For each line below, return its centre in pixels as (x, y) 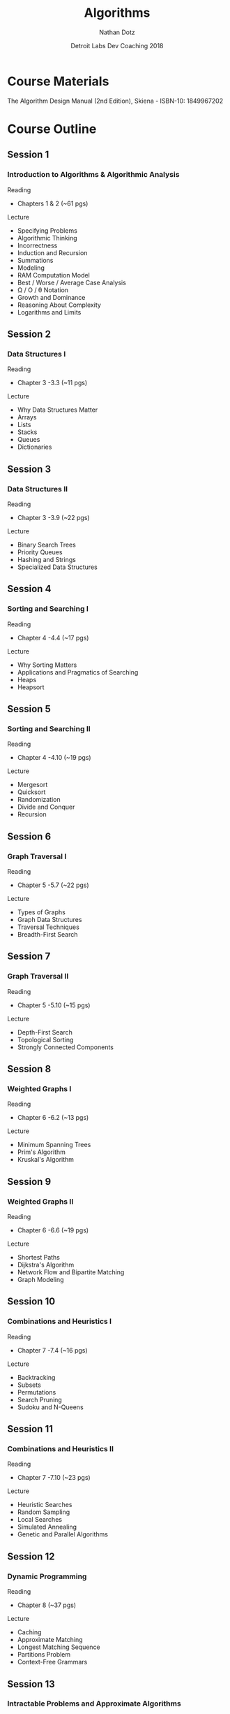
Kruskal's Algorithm (46, 1160)
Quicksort (31, 792)
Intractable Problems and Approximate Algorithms (94, 1704)
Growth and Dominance (51, 297)
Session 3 (29, 469)
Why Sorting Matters (47, 665)
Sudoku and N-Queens (50, 1407)
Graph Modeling (40, 1280)
